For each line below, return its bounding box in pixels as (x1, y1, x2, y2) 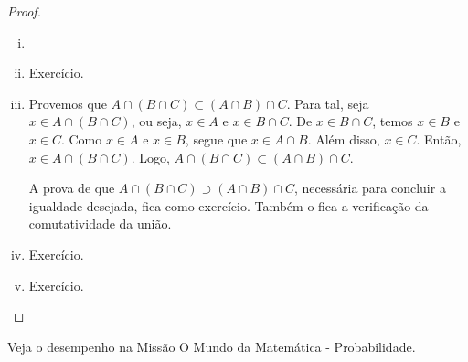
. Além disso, (307, 129, 380, 148)
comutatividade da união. (28, 214, 172, 233)
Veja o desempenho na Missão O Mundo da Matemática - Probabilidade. (7, 336, 416, 356)
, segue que (185, 129, 248, 148)
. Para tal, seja (286, 93, 369, 112)
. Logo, (131, 147, 170, 166)
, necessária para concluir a (293, 178, 446, 197)
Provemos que (28, 93, 107, 112)
